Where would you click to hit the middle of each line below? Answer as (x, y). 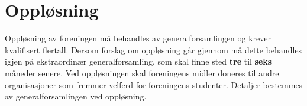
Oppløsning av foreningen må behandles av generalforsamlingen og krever (138, 38)
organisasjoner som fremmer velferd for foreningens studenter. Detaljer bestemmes (154, 84)
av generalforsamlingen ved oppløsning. (76, 96)
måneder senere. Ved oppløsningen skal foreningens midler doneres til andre (142, 73)
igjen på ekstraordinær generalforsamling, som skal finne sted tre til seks (138, 61)
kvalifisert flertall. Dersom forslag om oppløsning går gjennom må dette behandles (153, 49)
